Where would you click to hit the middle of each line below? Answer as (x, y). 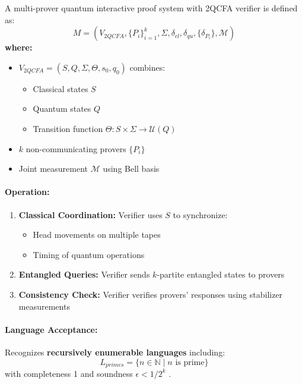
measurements (44, 306)
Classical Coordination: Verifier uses (90, 214)
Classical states (61, 88)
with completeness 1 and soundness (69, 373)
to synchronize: (200, 214)
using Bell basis (131, 169)
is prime (190, 362)
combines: (147, 67)
